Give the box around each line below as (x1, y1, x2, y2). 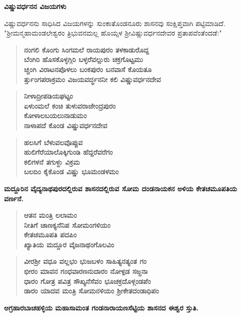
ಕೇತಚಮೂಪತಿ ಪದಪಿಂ (24, 229, 77, 240)
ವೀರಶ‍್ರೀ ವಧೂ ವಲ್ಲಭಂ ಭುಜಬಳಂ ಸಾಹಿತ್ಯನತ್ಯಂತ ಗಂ (24, 256, 147, 266)
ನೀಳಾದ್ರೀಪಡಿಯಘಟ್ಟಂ (24, 91, 73, 101)
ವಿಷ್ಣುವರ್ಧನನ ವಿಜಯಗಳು (4, 1, 67, 11)
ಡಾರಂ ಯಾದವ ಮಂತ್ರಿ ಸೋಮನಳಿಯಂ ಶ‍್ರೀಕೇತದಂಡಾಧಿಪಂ (24, 285, 159, 296)
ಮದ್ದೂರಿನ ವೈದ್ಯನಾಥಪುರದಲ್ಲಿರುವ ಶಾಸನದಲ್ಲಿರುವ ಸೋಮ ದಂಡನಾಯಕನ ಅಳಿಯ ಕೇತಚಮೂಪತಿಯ (4, 183, 237, 193)
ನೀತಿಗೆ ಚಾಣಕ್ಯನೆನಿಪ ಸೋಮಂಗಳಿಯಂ (24, 219, 111, 230)
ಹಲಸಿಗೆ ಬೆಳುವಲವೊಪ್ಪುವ (24, 137, 83, 147)
